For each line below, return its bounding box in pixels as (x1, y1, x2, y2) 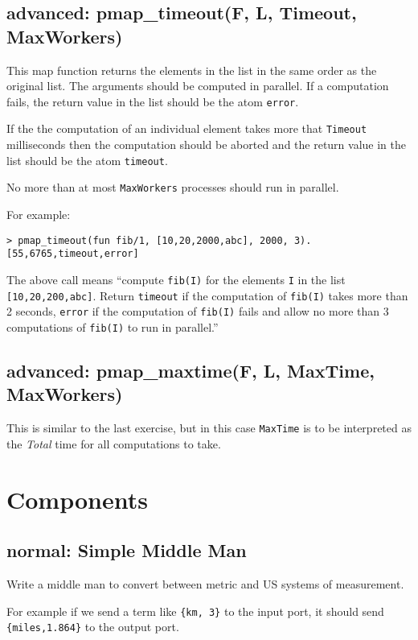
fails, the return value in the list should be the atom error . (6, 93, 299, 109)
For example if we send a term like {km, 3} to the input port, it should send (6, 602, 384, 619)
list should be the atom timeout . (6, 151, 168, 168)
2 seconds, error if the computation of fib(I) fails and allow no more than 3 (6, 303, 389, 320)
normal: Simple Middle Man (6, 538, 247, 563)
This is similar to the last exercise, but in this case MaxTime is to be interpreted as (6, 419, 412, 436)
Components (6, 482, 148, 515)
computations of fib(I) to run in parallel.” (6, 318, 219, 335)
